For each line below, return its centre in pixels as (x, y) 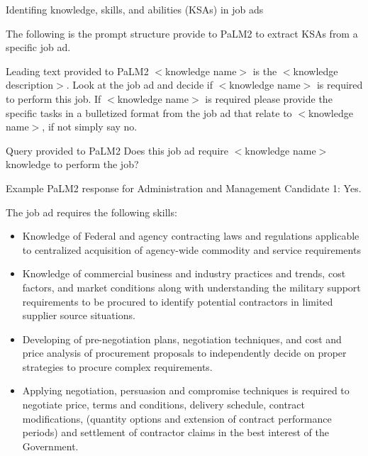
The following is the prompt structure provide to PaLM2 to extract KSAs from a (182, 33)
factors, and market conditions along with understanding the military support (191, 287)
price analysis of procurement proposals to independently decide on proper (184, 353)
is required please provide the (269, 98)
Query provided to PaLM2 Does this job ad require (117, 150)
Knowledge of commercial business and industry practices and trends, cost (184, 273)
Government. (50, 446)
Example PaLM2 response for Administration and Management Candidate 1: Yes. (184, 188)
